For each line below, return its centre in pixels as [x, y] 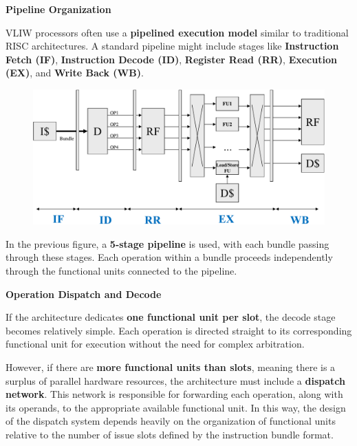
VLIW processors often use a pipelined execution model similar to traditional [177, 32]
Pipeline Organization [58, 9]
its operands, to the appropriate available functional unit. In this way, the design [176, 407]
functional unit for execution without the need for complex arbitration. [155, 344]
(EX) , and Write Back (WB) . [75, 73]
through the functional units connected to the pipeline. [121, 271]
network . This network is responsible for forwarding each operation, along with [174, 394]
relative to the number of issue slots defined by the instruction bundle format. [170, 434]
